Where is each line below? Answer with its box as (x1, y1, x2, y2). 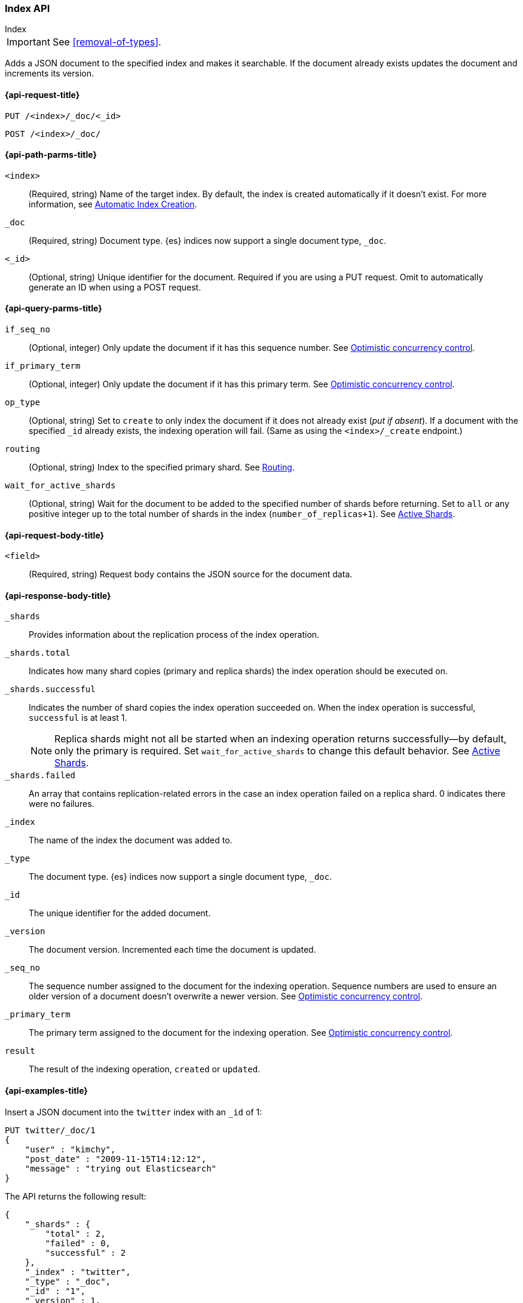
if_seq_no (5, 325, 50, 335)
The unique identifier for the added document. (29, 908, 211, 919)
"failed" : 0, (45, 1238, 111, 1248)
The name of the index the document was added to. (29, 835, 233, 846)
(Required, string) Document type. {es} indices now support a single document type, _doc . (29, 235, 387, 246)
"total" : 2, (45, 1228, 106, 1238)
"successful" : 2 (45, 1247, 126, 1258)
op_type (5, 397, 41, 408)
